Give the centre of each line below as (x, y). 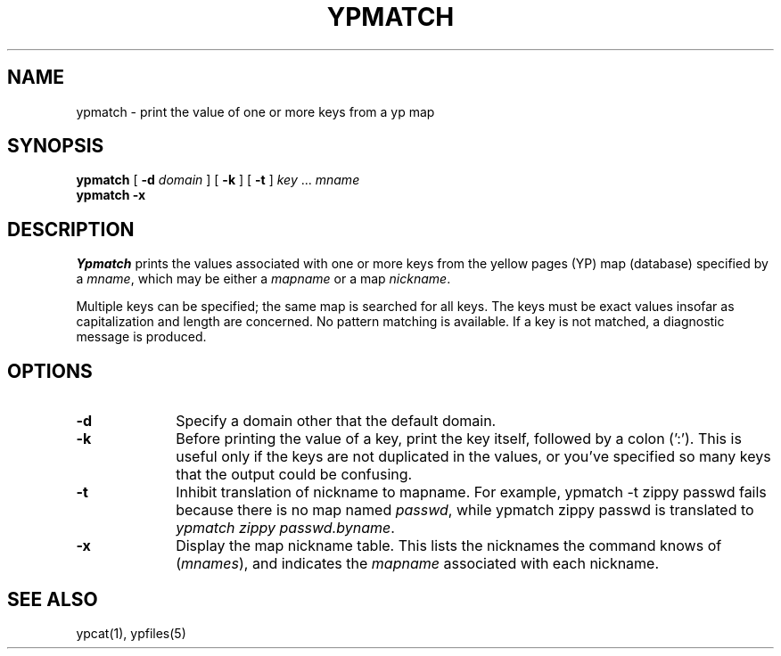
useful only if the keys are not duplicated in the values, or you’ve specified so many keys (473, 457)
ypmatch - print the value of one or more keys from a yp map (255, 111)
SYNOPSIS (56, 146)
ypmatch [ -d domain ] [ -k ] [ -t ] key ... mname (218, 180)
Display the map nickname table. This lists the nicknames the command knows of (449, 546)
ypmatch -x (111, 195)
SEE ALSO (53, 599)
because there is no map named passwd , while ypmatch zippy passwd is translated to (465, 510)
